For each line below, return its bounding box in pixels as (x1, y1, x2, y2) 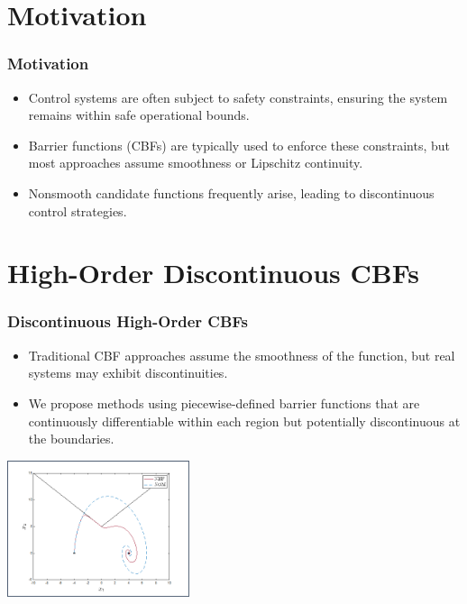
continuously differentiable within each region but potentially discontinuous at (28, 411, 461, 430)
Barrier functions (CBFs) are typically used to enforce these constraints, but (28, 135, 450, 154)
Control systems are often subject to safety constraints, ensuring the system (28, 87, 448, 106)
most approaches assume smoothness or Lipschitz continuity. (28, 153, 363, 172)
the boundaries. (28, 429, 114, 448)
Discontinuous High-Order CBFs (7, 310, 248, 333)
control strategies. (28, 201, 127, 220)
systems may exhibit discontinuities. (28, 363, 228, 382)
